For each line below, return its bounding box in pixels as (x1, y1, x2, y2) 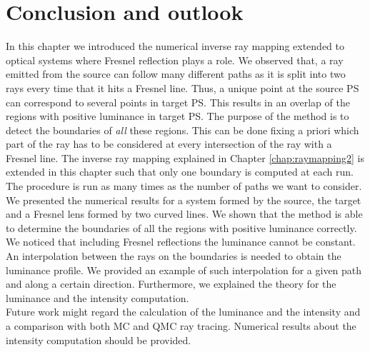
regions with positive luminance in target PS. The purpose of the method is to (6, 109, 349, 124)
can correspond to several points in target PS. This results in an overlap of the (6, 94, 350, 109)
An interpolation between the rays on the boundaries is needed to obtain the (6, 248, 341, 263)
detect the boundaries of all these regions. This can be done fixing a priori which (6, 122, 359, 137)
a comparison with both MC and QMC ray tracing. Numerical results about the (6, 318, 356, 333)
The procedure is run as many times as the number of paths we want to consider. (6, 178, 362, 193)
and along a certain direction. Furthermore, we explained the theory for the (6, 276, 336, 291)
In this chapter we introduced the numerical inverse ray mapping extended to (6, 39, 345, 54)
